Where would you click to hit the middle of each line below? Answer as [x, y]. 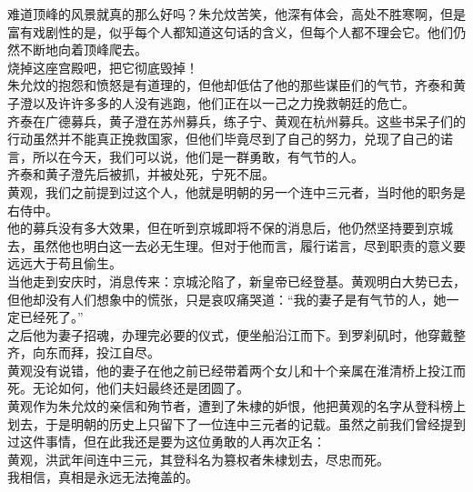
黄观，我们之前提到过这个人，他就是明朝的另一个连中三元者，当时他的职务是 [236, 191]
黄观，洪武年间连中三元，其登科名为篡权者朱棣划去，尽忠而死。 [198, 459]
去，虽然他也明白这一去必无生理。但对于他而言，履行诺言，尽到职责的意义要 [236, 245]
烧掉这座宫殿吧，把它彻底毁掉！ [103, 67]
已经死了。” [51, 317]
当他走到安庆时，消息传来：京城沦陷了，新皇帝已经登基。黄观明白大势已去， [236, 281]
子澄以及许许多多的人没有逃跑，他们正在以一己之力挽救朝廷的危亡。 [211, 102]
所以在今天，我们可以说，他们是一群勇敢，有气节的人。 [198, 156]
